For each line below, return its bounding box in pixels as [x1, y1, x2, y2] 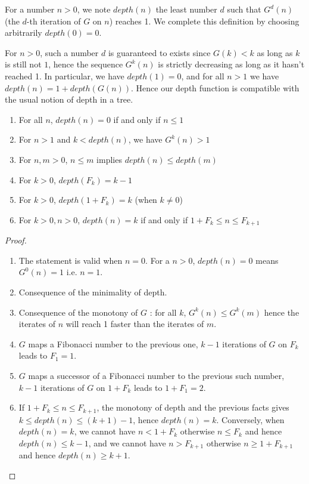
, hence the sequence [48, 58, 123, 70]
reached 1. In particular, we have [5, 69, 124, 82]
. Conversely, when [216, 413, 285, 426]
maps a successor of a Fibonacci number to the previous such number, [28, 369, 285, 381]
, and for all [181, 69, 224, 82]
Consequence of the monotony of [18, 306, 138, 318]
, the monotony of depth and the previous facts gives [96, 401, 289, 414]
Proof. [5, 234, 27, 246]
